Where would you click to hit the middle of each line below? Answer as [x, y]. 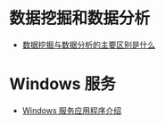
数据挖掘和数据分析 [80, 18]
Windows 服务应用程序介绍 [72, 110]
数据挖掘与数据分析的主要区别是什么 [89, 45]
